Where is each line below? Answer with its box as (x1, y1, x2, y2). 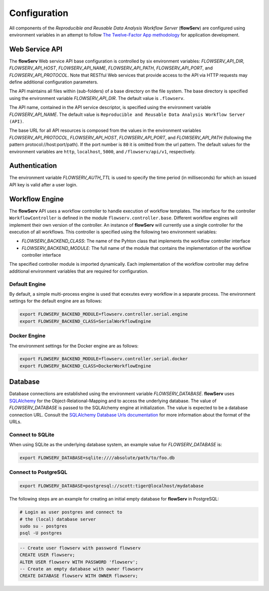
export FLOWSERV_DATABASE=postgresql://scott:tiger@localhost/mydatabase (19, 483, 204, 489)
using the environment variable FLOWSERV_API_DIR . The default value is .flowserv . (9, 95, 185, 101)
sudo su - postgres (19, 523, 67, 529)
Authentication (9, 161, 57, 170)
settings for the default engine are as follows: (9, 298, 102, 304)
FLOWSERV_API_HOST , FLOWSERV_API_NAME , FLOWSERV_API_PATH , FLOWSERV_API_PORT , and (9, 65, 213, 71)
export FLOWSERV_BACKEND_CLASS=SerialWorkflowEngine (19, 318, 151, 324)
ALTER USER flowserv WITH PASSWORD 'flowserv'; (19, 559, 138, 565)
